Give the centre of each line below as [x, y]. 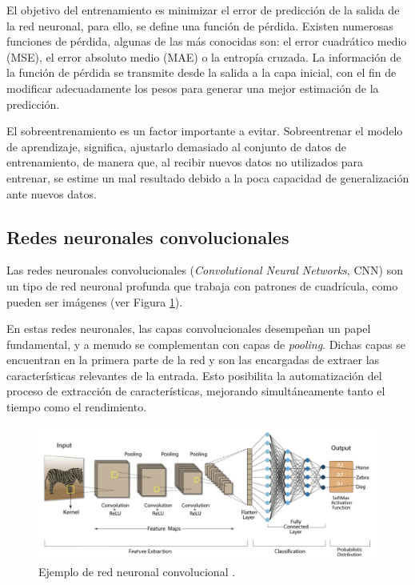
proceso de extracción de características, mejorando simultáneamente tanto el [196, 391]
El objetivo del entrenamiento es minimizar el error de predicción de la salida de [203, 10]
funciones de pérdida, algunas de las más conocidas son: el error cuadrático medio [207, 41]
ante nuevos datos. [52, 193]
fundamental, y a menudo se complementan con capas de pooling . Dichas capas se [206, 344]
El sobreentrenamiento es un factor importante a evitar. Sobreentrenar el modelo [205, 131]
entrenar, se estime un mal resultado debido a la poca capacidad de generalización [208, 177]
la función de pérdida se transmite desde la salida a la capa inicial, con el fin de [202, 72]
